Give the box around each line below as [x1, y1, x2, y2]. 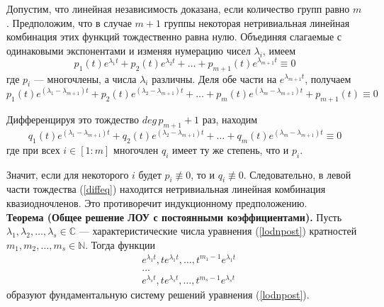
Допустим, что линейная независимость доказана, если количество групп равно [6, 1, 350, 16]
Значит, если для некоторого [6, 167, 129, 182]
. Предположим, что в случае [6, 15, 132, 30]
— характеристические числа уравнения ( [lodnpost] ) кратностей [79, 223, 357, 238]
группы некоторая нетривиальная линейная [164, 15, 350, 30]
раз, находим [202, 111, 258, 126]
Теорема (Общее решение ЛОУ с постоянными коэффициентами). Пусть [6, 209, 342, 224]
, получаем [305, 71, 351, 86]
